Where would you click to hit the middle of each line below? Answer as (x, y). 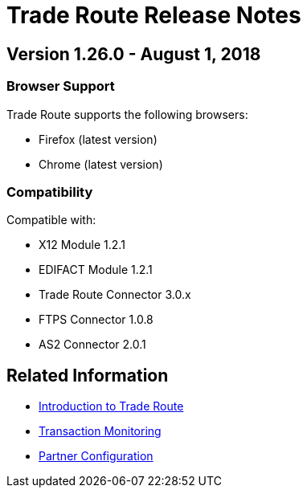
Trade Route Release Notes (154, 15)
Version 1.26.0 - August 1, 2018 (134, 54)
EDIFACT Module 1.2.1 (96, 270)
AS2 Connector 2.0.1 (92, 345)
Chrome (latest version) (101, 164)
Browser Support (61, 86)
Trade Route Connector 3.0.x (115, 295)
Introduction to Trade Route (111, 406)
